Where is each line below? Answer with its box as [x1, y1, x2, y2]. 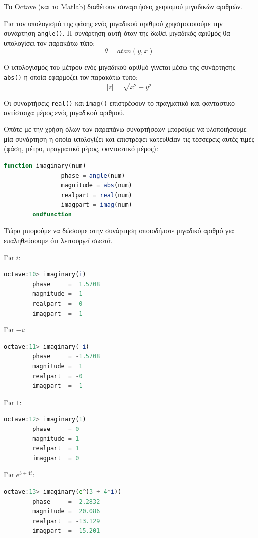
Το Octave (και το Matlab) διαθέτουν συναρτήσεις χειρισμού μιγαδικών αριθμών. [4, 1, 242, 11]
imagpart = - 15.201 [32, 527, 100, 535]
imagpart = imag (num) [61, 201, 132, 209]
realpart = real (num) [61, 191, 132, 199]
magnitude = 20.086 [32, 508, 100, 515]
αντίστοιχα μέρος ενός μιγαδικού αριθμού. [4, 107, 125, 117]
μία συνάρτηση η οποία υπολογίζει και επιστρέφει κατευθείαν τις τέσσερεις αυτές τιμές [4, 133, 254, 144]
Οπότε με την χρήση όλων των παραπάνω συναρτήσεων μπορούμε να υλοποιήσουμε [4, 124, 247, 134]
